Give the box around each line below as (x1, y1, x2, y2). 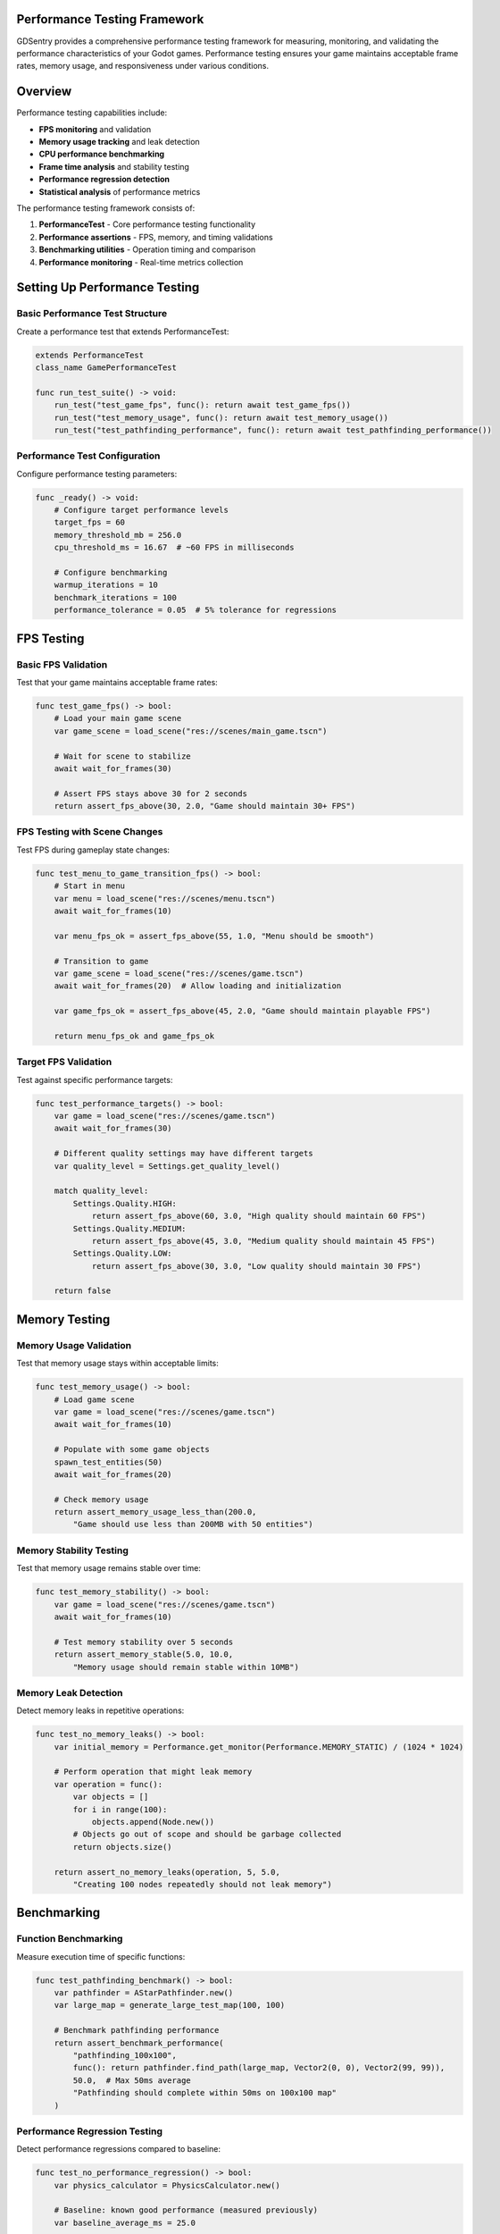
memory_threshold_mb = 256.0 (54, 530, 182, 540)
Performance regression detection (38, 174, 170, 185)
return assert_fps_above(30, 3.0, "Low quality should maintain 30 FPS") (91, 1261, 421, 1271)
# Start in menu (54, 881, 125, 891)
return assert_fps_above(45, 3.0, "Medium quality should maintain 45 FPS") (91, 1236, 437, 1246)
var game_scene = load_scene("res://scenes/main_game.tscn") (54, 726, 328, 736)
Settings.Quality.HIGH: (72, 1198, 178, 1208)
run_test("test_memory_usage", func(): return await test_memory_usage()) (54, 412, 388, 423)
